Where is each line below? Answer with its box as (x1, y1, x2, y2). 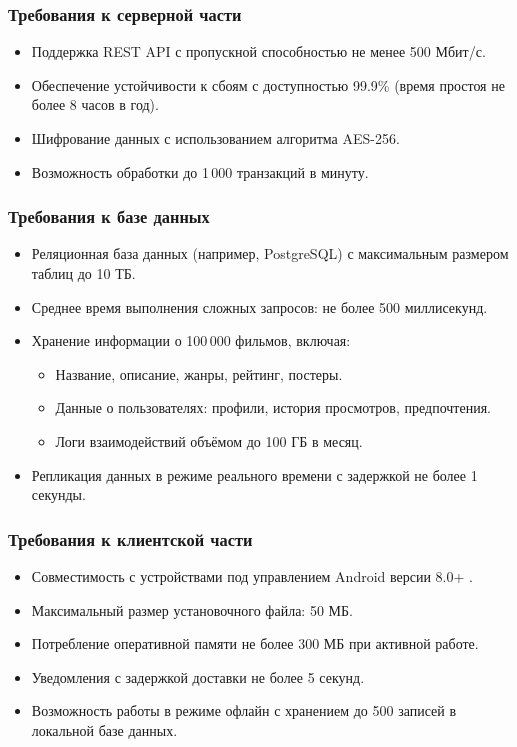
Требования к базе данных (8, 204, 210, 229)
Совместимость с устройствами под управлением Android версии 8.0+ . (31, 565, 473, 586)
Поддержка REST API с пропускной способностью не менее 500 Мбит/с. (31, 41, 486, 62)
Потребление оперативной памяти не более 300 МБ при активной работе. (31, 633, 479, 654)
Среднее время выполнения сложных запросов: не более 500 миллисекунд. (31, 296, 488, 317)
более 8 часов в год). (31, 94, 159, 115)
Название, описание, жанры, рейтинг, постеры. (55, 363, 343, 384)
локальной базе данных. (31, 719, 178, 740)
